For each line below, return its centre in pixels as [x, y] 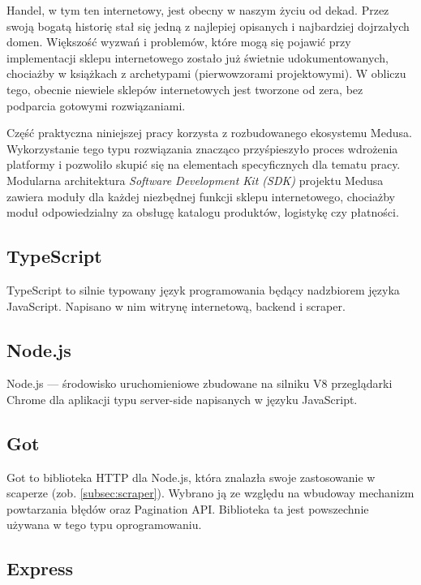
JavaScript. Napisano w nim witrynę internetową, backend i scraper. [176, 305]
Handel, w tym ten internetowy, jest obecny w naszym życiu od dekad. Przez [198, 10]
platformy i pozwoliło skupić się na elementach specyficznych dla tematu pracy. [204, 164]
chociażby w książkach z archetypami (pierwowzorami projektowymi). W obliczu [206, 73]
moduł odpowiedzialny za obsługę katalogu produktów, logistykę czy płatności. [203, 212]
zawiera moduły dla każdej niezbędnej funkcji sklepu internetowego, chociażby [201, 196]
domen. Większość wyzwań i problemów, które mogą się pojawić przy [179, 42]
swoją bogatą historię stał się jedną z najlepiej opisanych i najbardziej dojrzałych [208, 26]
